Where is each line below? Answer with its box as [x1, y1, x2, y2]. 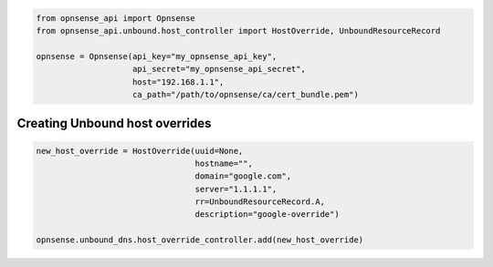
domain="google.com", [194, 171, 292, 181]
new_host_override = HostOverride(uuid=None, [36, 146, 244, 156]
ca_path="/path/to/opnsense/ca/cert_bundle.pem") [132, 89, 360, 99]
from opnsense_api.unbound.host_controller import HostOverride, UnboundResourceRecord [36, 26, 441, 36]
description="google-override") [194, 210, 340, 220]
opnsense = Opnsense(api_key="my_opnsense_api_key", [36, 51, 278, 61]
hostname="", [194, 158, 253, 169]
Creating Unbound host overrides [16, 116, 212, 131]
